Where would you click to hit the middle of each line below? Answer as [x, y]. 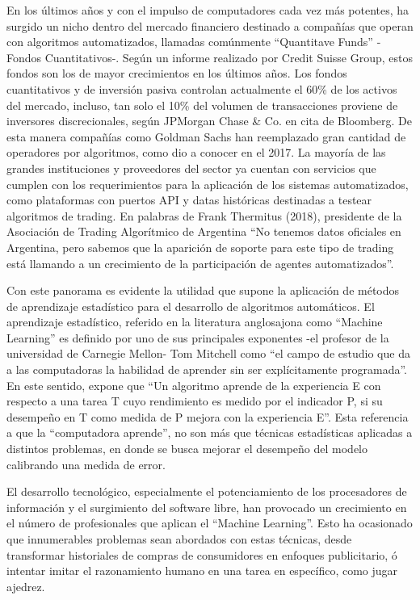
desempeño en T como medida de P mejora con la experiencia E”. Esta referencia [208, 416]
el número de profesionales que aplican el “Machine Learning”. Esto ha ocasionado [210, 523]
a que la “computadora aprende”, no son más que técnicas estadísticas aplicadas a [210, 432]
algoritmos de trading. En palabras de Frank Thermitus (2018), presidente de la [204, 215]
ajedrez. [26, 586]
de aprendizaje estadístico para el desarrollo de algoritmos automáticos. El [191, 306]
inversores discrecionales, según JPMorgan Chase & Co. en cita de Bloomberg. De [209, 121]
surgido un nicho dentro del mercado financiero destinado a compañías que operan [210, 25]
